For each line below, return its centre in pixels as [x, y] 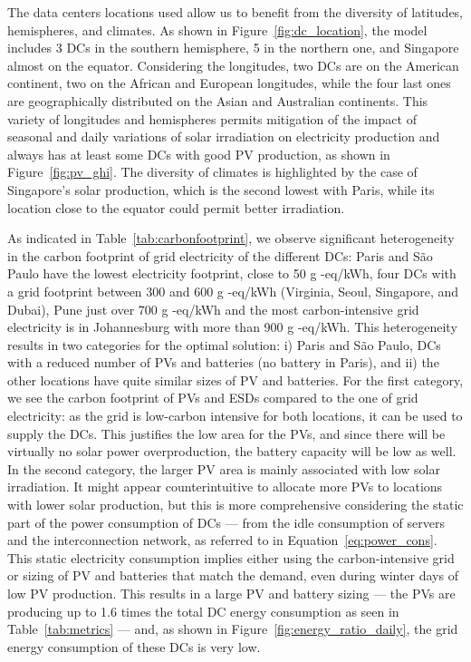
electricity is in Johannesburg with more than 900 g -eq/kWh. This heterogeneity [232, 327]
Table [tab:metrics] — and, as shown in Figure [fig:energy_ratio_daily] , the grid [233, 629]
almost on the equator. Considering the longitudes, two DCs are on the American [233, 65]
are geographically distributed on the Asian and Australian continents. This [218, 100]
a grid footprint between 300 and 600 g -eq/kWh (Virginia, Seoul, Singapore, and [233, 291]
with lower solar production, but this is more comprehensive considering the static [235, 505]
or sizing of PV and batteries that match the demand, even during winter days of [233, 575]
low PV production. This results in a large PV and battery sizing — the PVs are [231, 593]
